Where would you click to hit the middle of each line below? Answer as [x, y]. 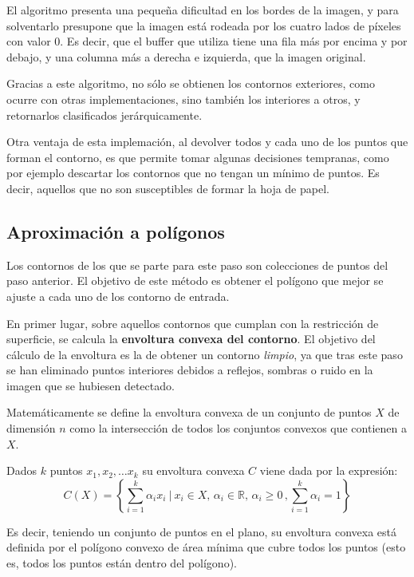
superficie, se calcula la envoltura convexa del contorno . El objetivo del [191, 339]
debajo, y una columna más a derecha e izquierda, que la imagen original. [186, 56]
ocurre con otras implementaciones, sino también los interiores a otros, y [183, 99]
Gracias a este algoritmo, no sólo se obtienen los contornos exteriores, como [191, 83]
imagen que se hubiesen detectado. [91, 385]
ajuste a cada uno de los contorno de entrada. [118, 296]
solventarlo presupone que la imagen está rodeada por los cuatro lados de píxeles [204, 25]
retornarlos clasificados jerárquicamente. [104, 115]
